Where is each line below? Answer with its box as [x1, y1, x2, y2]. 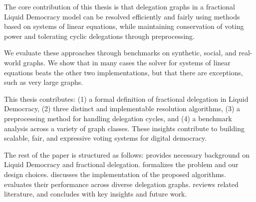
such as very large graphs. [4, 77, 83, 87]
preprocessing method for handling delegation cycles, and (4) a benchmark [4, 113, 232, 123]
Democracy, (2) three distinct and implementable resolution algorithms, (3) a [4, 103, 241, 114]
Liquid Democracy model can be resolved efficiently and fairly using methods [4, 11, 240, 21]
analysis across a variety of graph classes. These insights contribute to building [4, 123, 245, 133]
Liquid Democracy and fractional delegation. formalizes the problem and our [4, 159, 239, 170]
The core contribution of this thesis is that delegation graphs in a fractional [4, 1, 235, 11]
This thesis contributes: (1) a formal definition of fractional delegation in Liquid [4, 93, 249, 104]
